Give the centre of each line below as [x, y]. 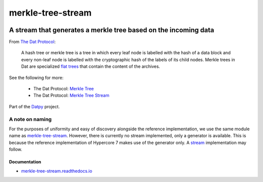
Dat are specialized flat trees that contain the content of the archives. [91, 66]
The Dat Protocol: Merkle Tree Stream [71, 96]
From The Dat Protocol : [32, 42]
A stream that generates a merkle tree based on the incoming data [112, 30]
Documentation [25, 162]
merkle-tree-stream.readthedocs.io [57, 171]
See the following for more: [36, 78]
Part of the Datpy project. [35, 106]
